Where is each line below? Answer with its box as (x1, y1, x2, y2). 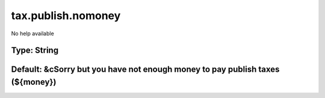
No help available (11, 30, 54, 37)
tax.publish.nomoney (11, 9, 121, 22)
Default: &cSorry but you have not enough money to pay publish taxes (11, 65, 280, 75)
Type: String (11, 45, 59, 56)
